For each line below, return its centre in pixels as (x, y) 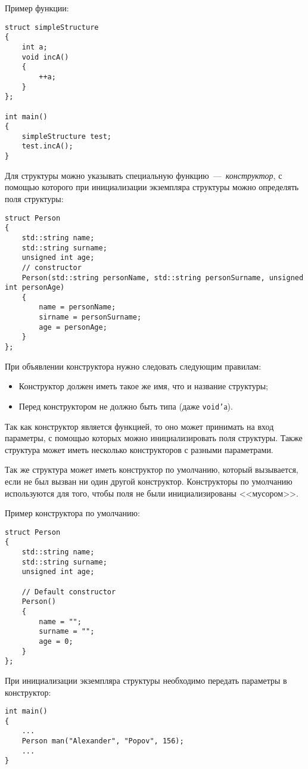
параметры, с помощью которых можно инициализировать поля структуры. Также (154, 438)
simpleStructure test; (66, 136)
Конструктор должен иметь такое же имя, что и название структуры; (144, 386)
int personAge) (35, 288)
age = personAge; (73, 327)
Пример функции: (37, 8)
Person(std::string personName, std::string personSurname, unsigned (163, 277)
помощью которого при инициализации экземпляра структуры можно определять (152, 187)
